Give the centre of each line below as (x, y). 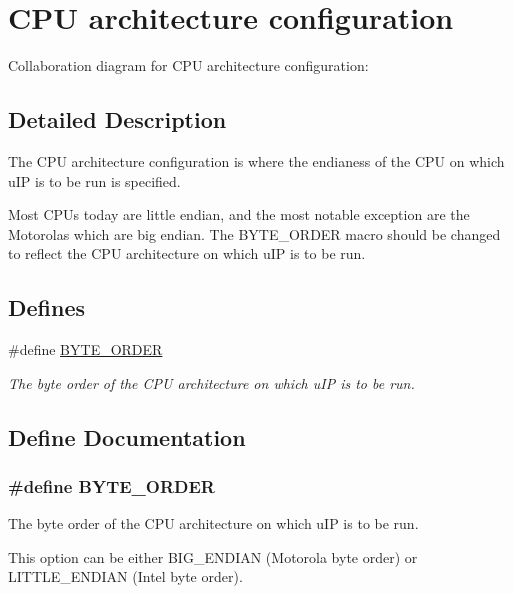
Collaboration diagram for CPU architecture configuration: (188, 65)
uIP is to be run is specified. (94, 180)
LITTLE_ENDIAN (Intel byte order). (125, 576)
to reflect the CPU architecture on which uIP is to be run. (187, 253)
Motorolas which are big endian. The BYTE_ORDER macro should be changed (254, 233)
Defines (47, 307)
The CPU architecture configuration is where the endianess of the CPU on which (256, 160)
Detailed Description (117, 119)
